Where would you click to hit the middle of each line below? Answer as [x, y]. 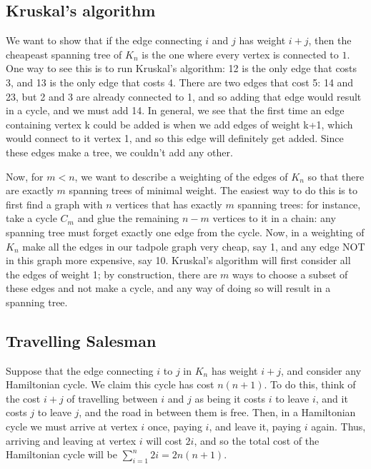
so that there [336, 176]
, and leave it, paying [255, 427]
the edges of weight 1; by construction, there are [112, 274]
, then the [330, 40]
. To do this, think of [310, 384]
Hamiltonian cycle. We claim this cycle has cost [110, 384]
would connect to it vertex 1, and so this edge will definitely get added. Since [175, 138]
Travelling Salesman [81, 340]
